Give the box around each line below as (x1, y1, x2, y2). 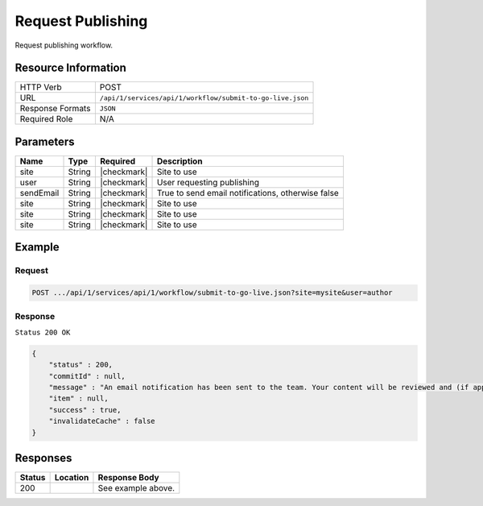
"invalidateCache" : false (48, 417, 156, 426)
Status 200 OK (14, 327, 71, 337)
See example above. (97, 483, 175, 494)
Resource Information (14, 61, 126, 75)
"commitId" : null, (48, 371, 126, 380)
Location (54, 472, 89, 483)
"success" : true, (48, 405, 122, 414)
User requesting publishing (156, 176, 259, 188)
